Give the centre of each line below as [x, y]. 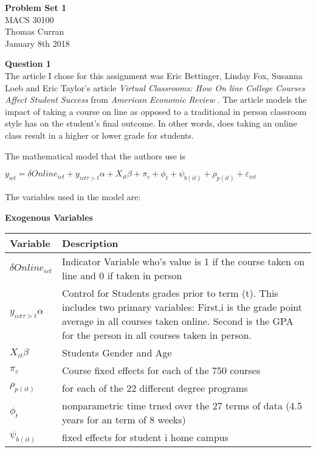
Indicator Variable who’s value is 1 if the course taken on [184, 262]
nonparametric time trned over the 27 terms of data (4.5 [182, 406]
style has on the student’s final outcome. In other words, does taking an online [151, 123]
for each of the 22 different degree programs [155, 388]
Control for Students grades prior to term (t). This [170, 293]
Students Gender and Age [117, 353]
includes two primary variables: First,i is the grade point [182, 307]
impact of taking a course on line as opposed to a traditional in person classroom [156, 111]
